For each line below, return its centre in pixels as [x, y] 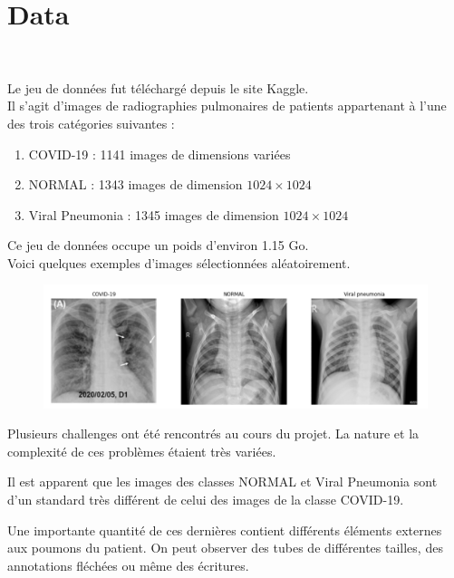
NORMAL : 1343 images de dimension [135, 184]
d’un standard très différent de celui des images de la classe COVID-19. [206, 500]
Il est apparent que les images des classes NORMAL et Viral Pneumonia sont [222, 482]
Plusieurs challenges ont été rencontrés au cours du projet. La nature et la [213, 433]
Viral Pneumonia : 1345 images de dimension [154, 214]
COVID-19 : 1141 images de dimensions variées [159, 154]
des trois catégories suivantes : [91, 123]
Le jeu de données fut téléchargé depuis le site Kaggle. [158, 87]
